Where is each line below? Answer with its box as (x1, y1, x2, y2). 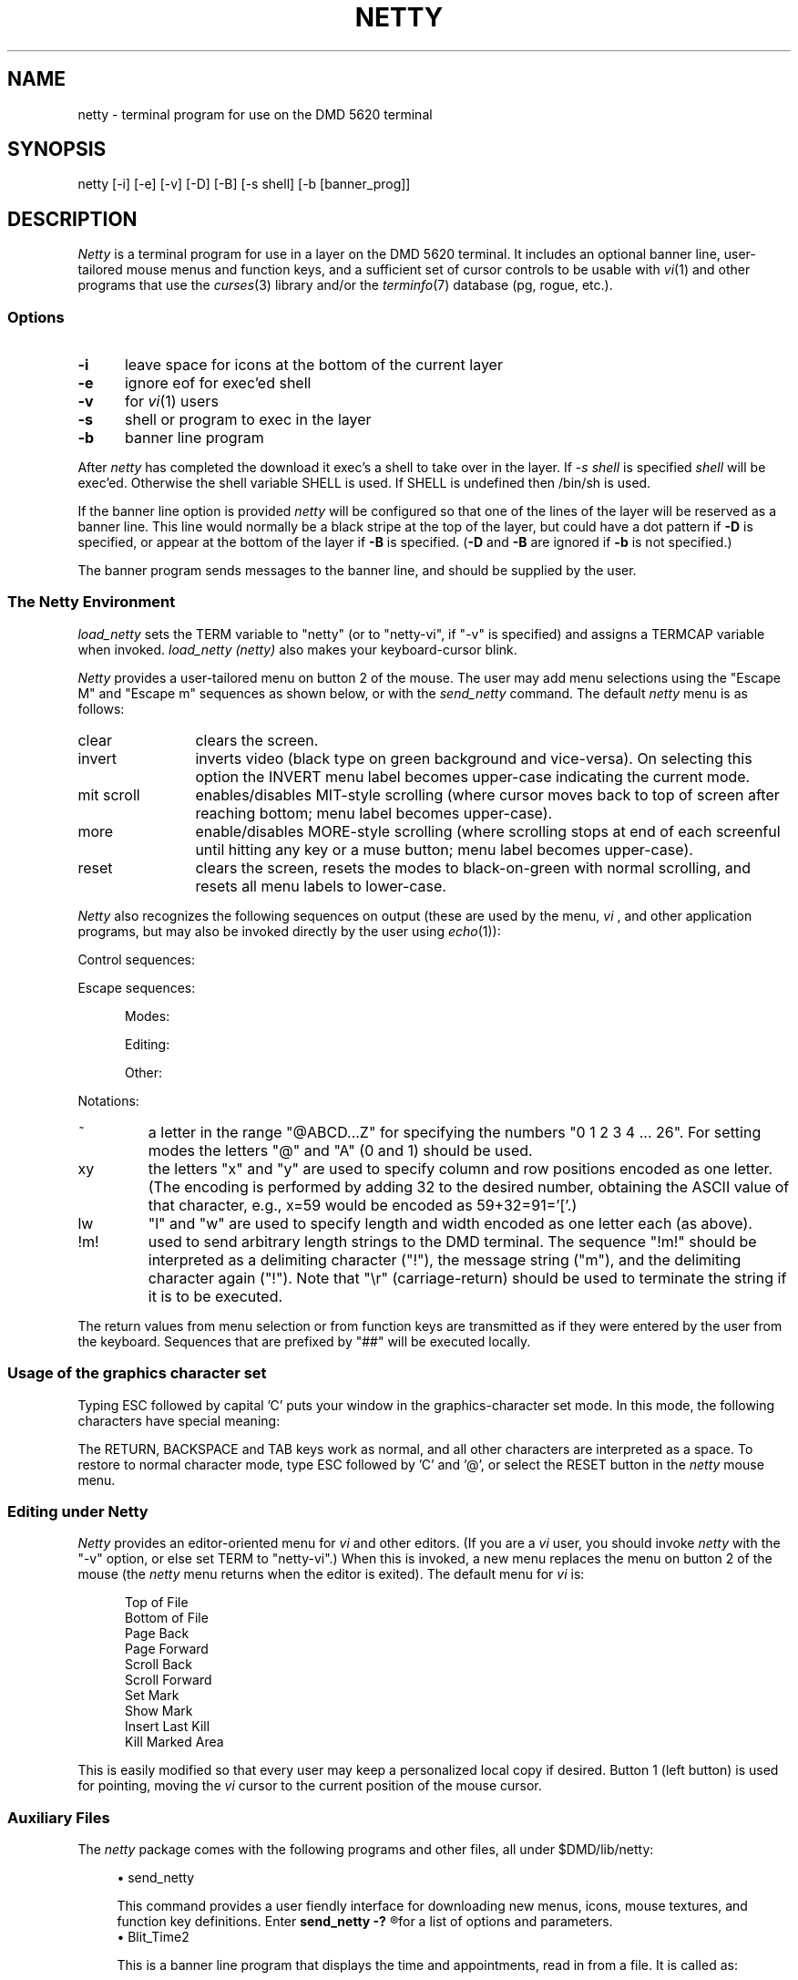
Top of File (125, 1594, 189, 1611)
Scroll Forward (125, 1672, 212, 1688)
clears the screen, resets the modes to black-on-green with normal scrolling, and (195, 858, 751, 877)
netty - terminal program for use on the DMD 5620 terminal (77, 106, 433, 122)
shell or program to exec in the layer (124, 410, 372, 429)
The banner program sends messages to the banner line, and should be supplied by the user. (77, 562, 637, 579)
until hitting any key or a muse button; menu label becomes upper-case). (195, 840, 693, 859)
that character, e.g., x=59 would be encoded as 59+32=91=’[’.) (148, 1195, 578, 1214)
